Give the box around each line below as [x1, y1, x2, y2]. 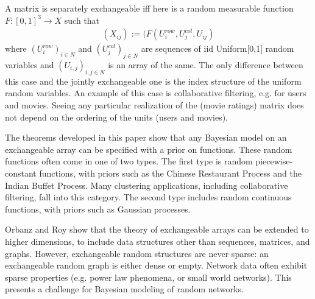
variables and [5, 58, 54, 71]
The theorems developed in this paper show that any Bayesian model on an [5, 131, 287, 144]
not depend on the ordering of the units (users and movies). [5, 110, 228, 123]
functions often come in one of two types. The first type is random [5, 155, 253, 167]
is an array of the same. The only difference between [108, 58, 303, 71]
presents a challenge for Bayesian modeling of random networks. [5, 283, 244, 295]
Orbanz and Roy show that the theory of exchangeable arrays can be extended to [5, 223, 309, 236]
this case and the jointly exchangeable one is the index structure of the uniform [5, 74, 302, 87]
